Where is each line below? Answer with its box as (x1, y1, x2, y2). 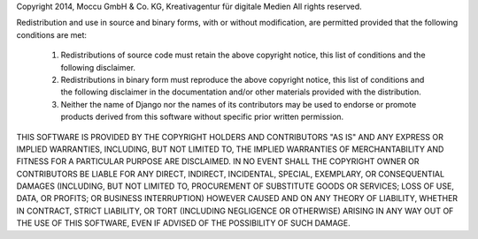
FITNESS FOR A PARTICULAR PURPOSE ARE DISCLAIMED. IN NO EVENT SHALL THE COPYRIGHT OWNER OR (16, 156, 420, 167)
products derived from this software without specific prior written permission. (60, 111, 344, 123)
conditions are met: (16, 29, 88, 40)
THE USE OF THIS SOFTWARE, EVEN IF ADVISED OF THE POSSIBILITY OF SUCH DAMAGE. (16, 218, 351, 228)
